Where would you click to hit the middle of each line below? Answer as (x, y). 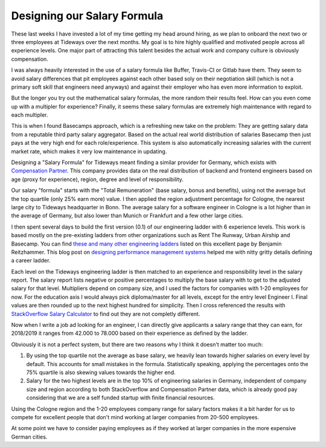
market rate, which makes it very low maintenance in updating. (89, 151)
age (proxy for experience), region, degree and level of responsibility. (97, 179)
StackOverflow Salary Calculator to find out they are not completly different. (106, 314)
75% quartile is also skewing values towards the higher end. (101, 372)
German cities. (29, 437)
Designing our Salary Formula (87, 16)
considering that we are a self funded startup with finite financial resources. (120, 398)
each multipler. (30, 115)
